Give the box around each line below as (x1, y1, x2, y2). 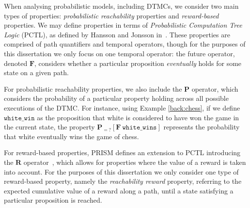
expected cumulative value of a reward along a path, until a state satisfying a (4, 185, 234, 195)
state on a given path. (4, 67, 69, 78)
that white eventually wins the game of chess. (4, 131, 139, 141)
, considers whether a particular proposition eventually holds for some (34, 58, 242, 68)
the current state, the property (4, 122, 95, 132)
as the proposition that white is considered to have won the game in (37, 112, 239, 122)
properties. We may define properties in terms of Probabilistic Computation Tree (4, 20, 242, 30)
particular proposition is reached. (4, 195, 102, 205)
